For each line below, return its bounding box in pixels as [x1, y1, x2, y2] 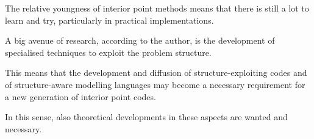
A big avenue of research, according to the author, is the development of [5, 34, 275, 47]
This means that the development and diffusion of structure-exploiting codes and [5, 66, 307, 79]
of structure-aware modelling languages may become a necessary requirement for [5, 78, 305, 90]
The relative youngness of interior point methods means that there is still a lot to [5, 2, 309, 14]
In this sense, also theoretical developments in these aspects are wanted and [5, 110, 288, 123]
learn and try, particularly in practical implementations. [5, 13, 214, 26]
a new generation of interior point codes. [5, 90, 156, 103]
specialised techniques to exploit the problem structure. [5, 46, 212, 58]
